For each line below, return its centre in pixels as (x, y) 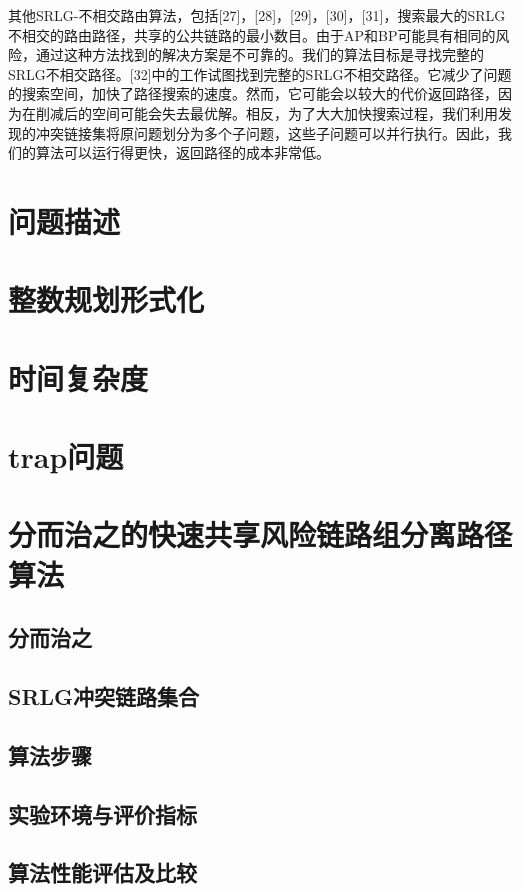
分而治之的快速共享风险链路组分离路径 (260, 534)
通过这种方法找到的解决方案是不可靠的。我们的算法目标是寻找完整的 (259, 54)
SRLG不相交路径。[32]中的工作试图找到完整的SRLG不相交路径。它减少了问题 (260, 73)
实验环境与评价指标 (102, 813)
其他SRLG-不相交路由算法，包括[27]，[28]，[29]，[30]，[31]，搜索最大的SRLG (257, 15)
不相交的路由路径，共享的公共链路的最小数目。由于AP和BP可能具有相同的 (252, 34)
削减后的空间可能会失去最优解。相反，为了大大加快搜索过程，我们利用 (266, 112)
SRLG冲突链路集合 (104, 695)
